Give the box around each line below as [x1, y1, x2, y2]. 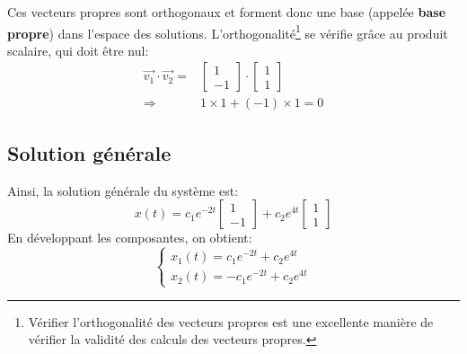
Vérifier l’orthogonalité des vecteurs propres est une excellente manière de [28, 312, 434, 331]
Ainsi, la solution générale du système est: [7, 181, 239, 199]
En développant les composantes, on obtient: [7, 228, 252, 247]
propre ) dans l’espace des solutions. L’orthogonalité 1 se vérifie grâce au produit [7, 21, 448, 42]
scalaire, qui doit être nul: [7, 40, 149, 59]
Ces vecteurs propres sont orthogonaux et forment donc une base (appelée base [7, 3, 446, 21]
